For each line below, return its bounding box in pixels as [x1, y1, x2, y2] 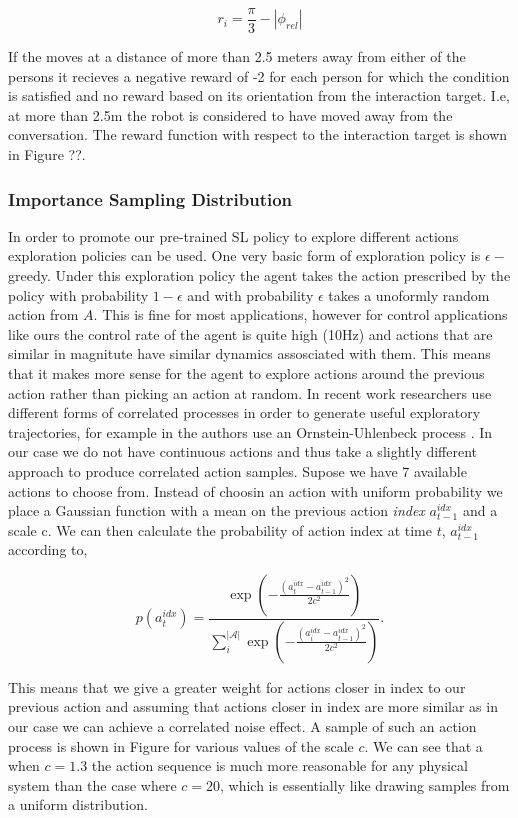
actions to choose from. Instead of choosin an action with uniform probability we [8, 480, 503, 501]
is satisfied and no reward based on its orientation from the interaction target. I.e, [8, 85, 510, 106]
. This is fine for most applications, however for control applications [93, 304, 508, 325]
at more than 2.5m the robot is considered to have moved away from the [8, 104, 453, 125]
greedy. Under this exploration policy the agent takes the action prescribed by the [8, 265, 511, 286]
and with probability [187, 284, 314, 305]
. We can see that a [364, 735, 483, 756]
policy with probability [8, 284, 149, 305]
